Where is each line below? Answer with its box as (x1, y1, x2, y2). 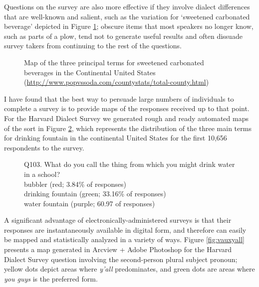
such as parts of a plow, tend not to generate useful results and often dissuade (4, 30, 243, 41)
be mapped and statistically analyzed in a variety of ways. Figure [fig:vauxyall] (4, 234, 245, 245)
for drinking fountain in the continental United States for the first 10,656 (4, 133, 227, 143)
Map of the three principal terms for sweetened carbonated (24, 57, 204, 67)
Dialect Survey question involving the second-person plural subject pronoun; (4, 254, 238, 264)
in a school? (24, 168, 60, 179)
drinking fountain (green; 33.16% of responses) (24, 188, 166, 199)
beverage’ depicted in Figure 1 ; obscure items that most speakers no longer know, (4, 21, 254, 31)
